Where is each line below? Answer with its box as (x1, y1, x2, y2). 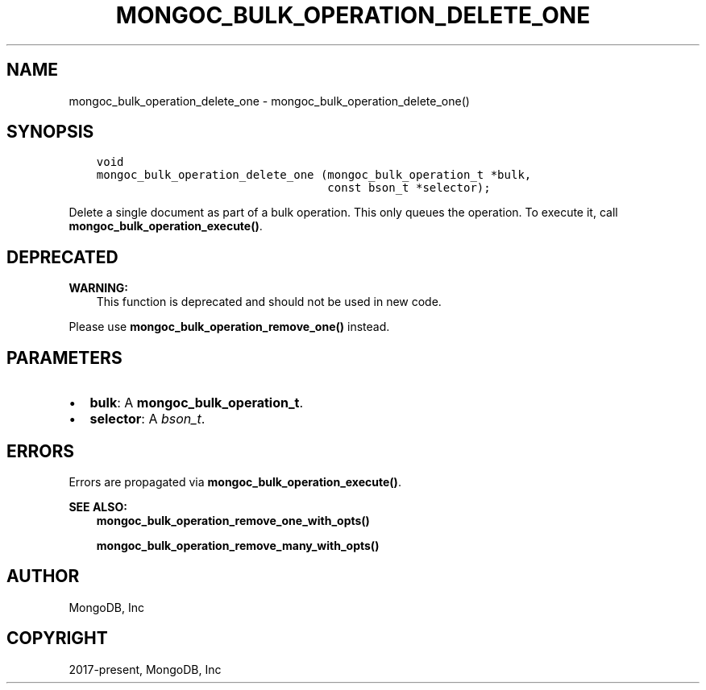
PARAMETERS (6, 347, 123, 368)
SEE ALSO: (69, 499, 127, 514)
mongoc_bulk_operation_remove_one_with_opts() (96, 513, 370, 527)
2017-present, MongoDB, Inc (69, 662, 222, 676)
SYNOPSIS (6, 122, 94, 143)
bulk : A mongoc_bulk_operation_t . (89, 395, 304, 411)
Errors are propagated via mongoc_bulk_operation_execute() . (69, 474, 401, 489)
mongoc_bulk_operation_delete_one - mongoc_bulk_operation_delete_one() (69, 93, 470, 108)
